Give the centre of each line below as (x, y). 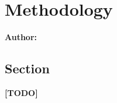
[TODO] (21, 92)
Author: (21, 37)
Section (27, 68)
